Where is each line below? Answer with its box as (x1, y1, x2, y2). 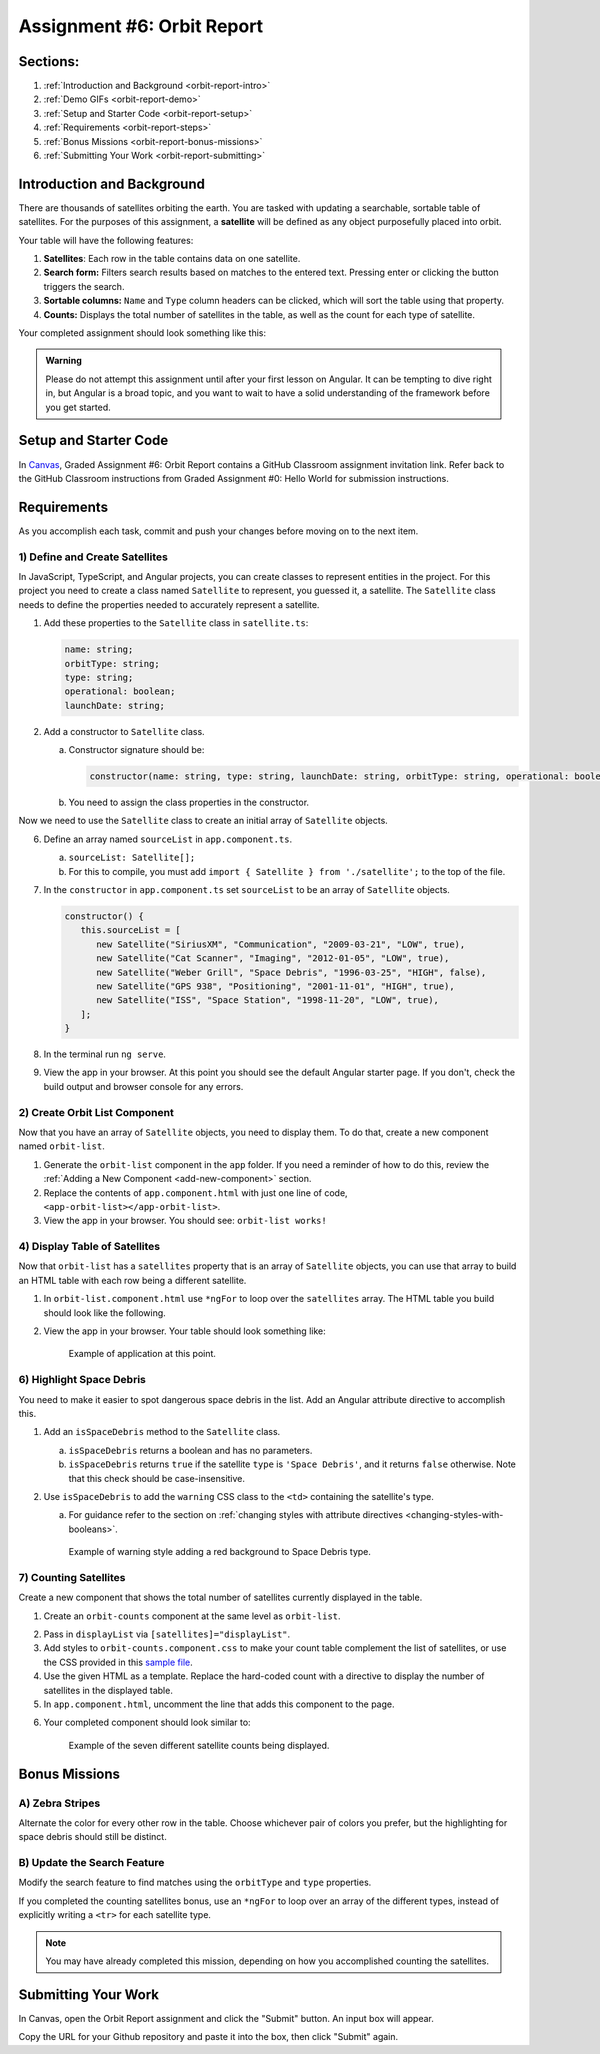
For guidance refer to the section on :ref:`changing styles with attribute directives (68, 1509, 404, 1521)
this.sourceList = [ (80, 925, 182, 936)
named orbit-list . (18, 1140, 105, 1152)
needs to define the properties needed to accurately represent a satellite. (18, 598, 320, 610)
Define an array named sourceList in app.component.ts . (43, 833, 293, 845)
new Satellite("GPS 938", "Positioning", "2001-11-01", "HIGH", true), (96, 980, 455, 992)
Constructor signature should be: (68, 744, 205, 756)
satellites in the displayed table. (43, 1684, 174, 1696)
